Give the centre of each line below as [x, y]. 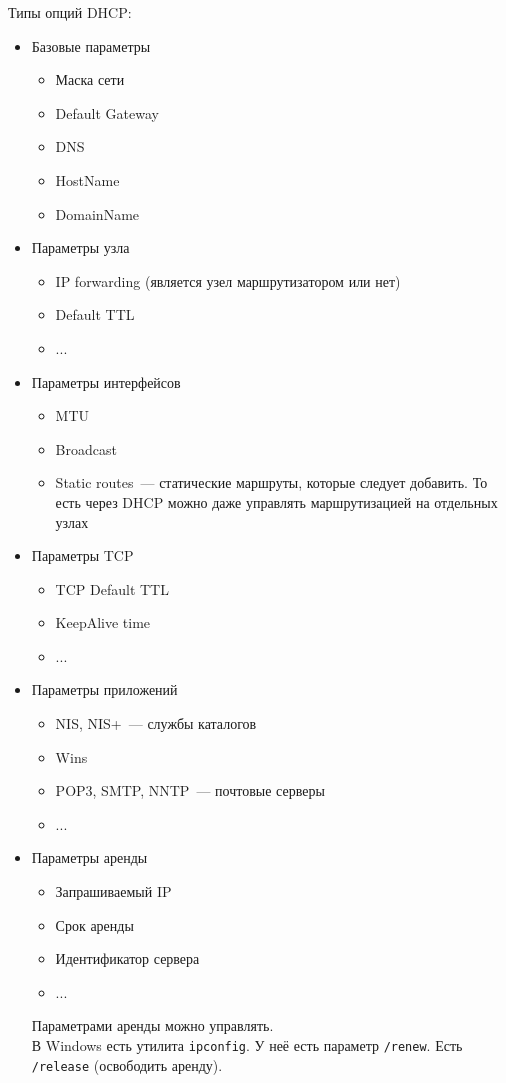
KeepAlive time [103, 622]
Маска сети [90, 79]
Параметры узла [80, 247]
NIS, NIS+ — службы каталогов [156, 723]
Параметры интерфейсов [106, 381]
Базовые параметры [91, 45]
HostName [87, 179]
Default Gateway [107, 112]
